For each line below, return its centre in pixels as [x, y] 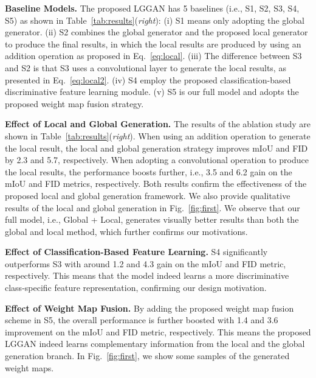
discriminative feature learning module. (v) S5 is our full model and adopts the [152, 92]
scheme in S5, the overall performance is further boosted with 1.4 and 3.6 [142, 320]
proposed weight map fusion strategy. [74, 103]
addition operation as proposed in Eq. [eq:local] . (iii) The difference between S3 [153, 56]
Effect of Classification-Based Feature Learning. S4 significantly [136, 252]
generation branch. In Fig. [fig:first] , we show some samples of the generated [147, 356]
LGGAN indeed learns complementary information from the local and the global [155, 344]
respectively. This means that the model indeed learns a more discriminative [147, 275]
